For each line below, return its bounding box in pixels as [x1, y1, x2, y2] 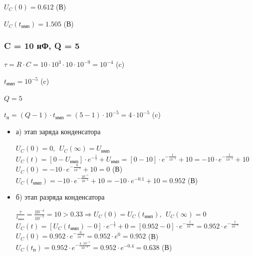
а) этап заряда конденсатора [15, 126, 101, 136]
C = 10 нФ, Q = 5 [4, 39, 80, 52]
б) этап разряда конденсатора [15, 192, 105, 202]
